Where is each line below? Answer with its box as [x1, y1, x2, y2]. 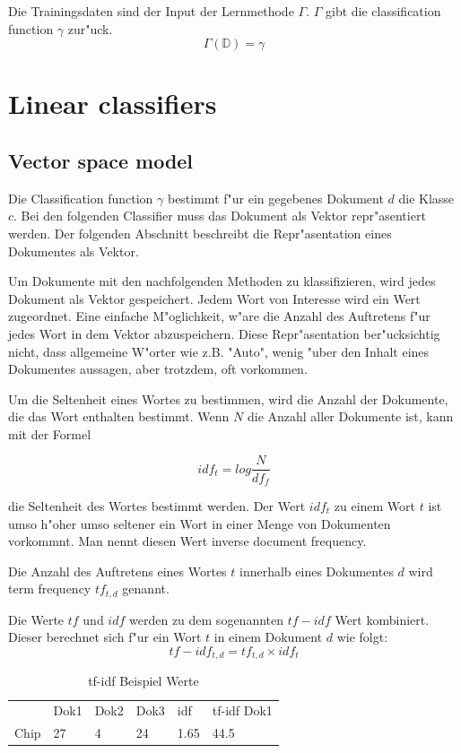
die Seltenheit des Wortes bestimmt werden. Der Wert [8, 497, 306, 515]
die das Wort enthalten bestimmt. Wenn [8, 407, 230, 426]
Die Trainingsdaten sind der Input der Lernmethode [8, 2, 294, 20]
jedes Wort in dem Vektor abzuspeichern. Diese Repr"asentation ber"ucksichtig [8, 324, 440, 342]
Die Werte [8, 610, 65, 628]
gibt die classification [325, 2, 441, 20]
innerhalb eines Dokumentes [239, 561, 394, 580]
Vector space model [8, 146, 194, 174]
